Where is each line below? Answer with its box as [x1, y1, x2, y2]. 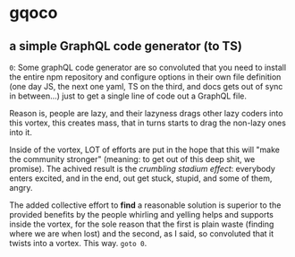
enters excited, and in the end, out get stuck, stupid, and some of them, [9, 173, 273, 184]
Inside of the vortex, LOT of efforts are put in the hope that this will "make [9, 144, 280, 155]
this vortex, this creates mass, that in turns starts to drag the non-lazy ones [9, 117, 286, 128]
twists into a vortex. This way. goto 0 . [9, 238, 147, 248]
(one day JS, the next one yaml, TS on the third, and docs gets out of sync [9, 81, 283, 91]
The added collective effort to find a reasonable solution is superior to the [9, 200, 282, 210]
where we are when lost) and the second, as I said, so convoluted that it [9, 228, 274, 239]
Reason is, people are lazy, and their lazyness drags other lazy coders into [9, 108, 283, 118]
